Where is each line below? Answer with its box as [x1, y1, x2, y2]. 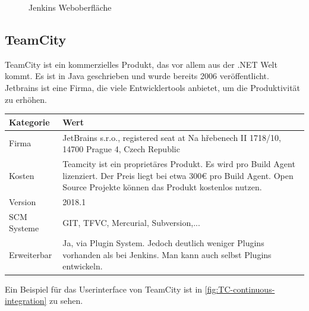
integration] [5, 294, 47, 307]
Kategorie [9, 115, 50, 128]
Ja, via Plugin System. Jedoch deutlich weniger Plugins [62, 237, 264, 249]
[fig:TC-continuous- [204, 282, 275, 295]
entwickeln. [62, 260, 103, 272]
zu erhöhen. [5, 93, 47, 105]
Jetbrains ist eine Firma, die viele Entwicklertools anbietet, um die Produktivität [5, 81, 301, 93]
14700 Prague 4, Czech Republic [62, 143, 180, 155]
